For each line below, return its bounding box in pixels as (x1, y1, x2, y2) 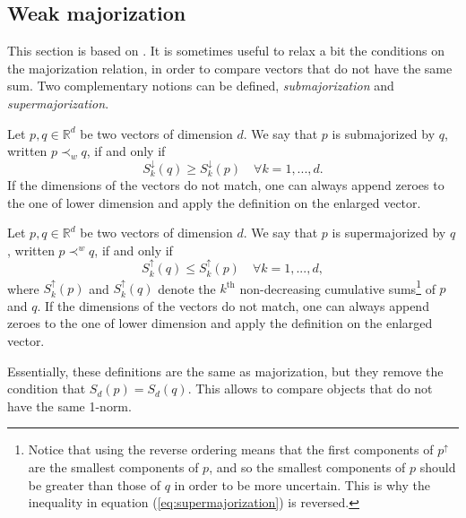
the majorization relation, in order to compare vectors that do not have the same (7, 58, 453, 77)
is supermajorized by (332, 223, 446, 242)
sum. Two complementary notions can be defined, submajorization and (7, 76, 394, 95)
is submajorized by (332, 124, 436, 142)
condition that (7, 379, 86, 398)
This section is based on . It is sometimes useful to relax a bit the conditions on (7, 41, 444, 60)
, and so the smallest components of (209, 458, 406, 477)
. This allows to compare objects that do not (187, 379, 433, 398)
